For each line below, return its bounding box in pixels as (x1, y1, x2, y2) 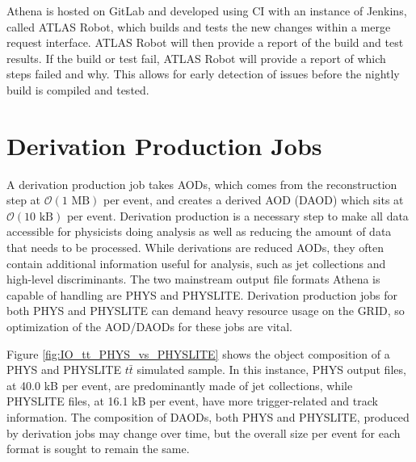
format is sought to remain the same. (6, 440, 190, 457)
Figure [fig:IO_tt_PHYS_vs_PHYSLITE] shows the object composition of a (6, 345, 390, 362)
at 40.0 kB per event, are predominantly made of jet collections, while (6, 376, 353, 393)
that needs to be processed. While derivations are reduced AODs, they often (6, 239, 384, 256)
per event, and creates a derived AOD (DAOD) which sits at (103, 191, 404, 208)
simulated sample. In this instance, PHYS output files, (137, 361, 406, 378)
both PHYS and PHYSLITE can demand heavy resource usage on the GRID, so (6, 302, 405, 319)
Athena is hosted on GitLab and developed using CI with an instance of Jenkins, (6, 2, 407, 19)
